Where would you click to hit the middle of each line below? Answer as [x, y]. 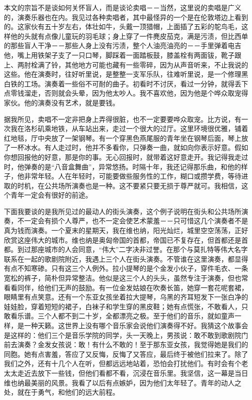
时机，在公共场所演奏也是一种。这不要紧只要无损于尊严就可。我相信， [129, 185]
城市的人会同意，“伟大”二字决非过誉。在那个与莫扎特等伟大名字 [146, 249]
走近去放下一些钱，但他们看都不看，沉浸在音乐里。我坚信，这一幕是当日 [133, 373]
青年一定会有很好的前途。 [51, 195]
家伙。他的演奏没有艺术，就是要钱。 [62, 102]
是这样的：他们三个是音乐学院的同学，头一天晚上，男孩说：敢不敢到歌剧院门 [126, 335]
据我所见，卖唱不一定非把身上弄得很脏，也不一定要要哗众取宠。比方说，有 [123, 119]
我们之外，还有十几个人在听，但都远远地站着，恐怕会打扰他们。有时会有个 [123, 363]
